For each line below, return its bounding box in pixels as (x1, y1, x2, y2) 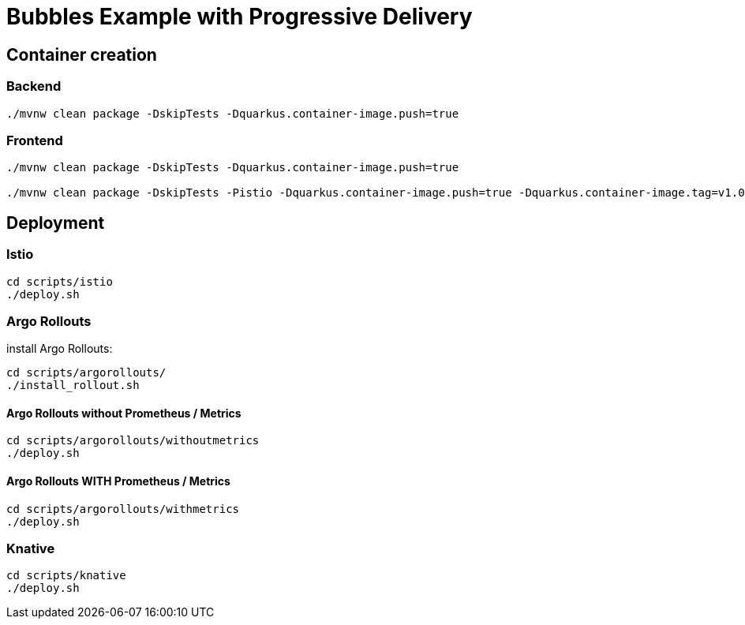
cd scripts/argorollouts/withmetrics (6, 502, 240, 515)
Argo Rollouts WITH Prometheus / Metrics (6, 474, 230, 488)
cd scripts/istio (6, 275, 113, 288)
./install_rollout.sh (6, 379, 140, 392)
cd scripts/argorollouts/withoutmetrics (6, 434, 260, 447)
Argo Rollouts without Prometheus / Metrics (6, 406, 241, 420)
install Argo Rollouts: (6, 342, 113, 356)
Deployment (6, 212, 105, 233)
